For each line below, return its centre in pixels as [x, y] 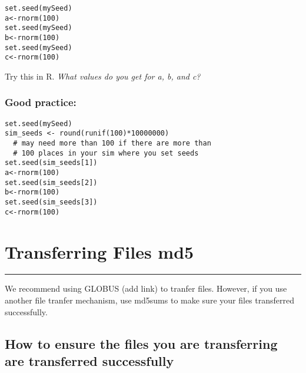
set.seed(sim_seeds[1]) [51, 163]
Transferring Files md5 [99, 251]
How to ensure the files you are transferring [141, 343]
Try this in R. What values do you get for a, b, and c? [103, 76]
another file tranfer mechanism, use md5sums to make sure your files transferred [149, 300]
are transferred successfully [89, 361]
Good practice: [41, 102]
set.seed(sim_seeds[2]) [51, 182]
